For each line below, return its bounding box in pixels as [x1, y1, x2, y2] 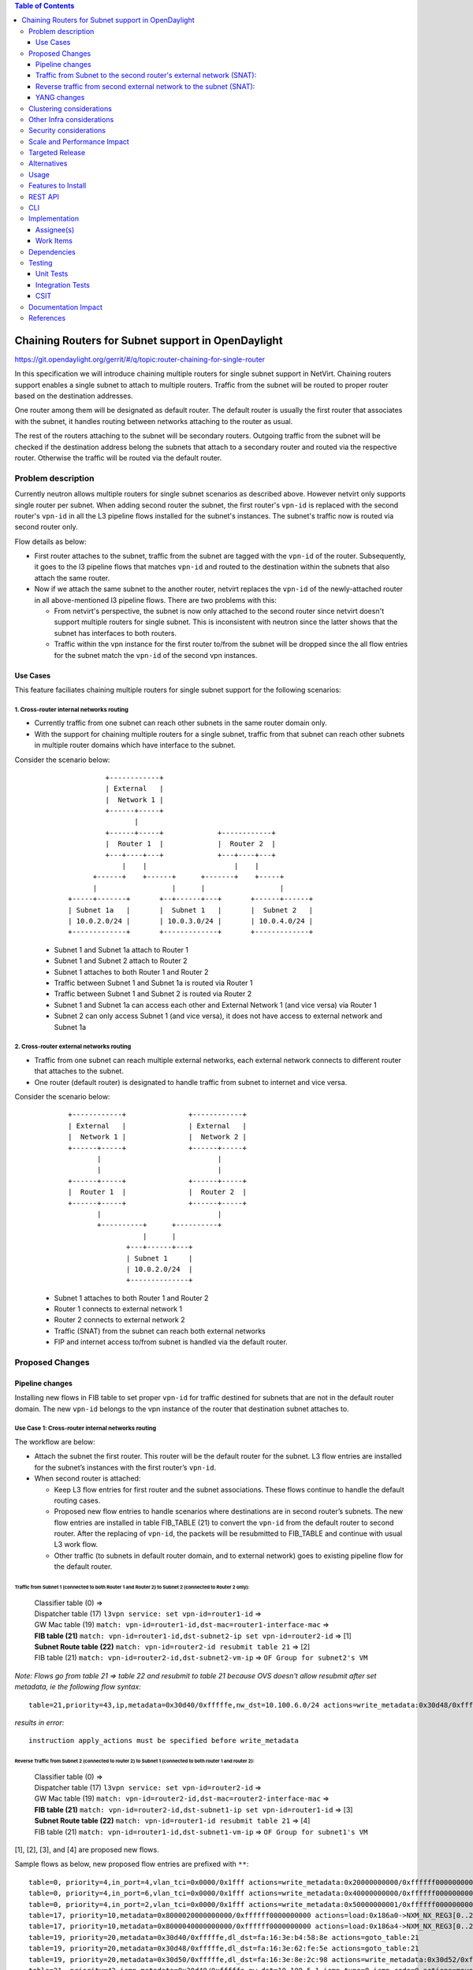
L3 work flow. [54, 1540, 99, 1549]
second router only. [14, 522, 78, 532]
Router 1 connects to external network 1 [54, 1304, 183, 1314]
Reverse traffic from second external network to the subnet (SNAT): [35, 81, 255, 91]
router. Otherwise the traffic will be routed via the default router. [14, 453, 222, 463]
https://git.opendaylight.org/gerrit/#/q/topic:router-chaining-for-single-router [14, 355, 266, 364]
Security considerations [28, 126, 106, 136]
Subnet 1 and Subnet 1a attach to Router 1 [54, 945, 189, 954]
